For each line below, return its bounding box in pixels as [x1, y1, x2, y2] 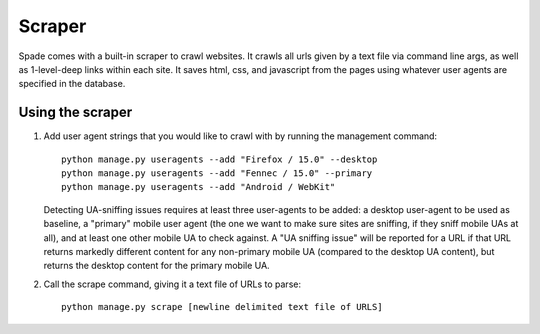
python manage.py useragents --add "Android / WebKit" [61, 181, 336, 193]
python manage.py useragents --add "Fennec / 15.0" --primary [61, 168, 373, 179]
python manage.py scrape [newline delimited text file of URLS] [61, 301, 384, 313]
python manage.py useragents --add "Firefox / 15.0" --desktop [61, 153, 378, 165]
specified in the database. [18, 78, 126, 90]
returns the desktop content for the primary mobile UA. [43, 260, 270, 272]
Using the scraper [18, 104, 133, 121]
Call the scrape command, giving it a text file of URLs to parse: [43, 278, 302, 290]
